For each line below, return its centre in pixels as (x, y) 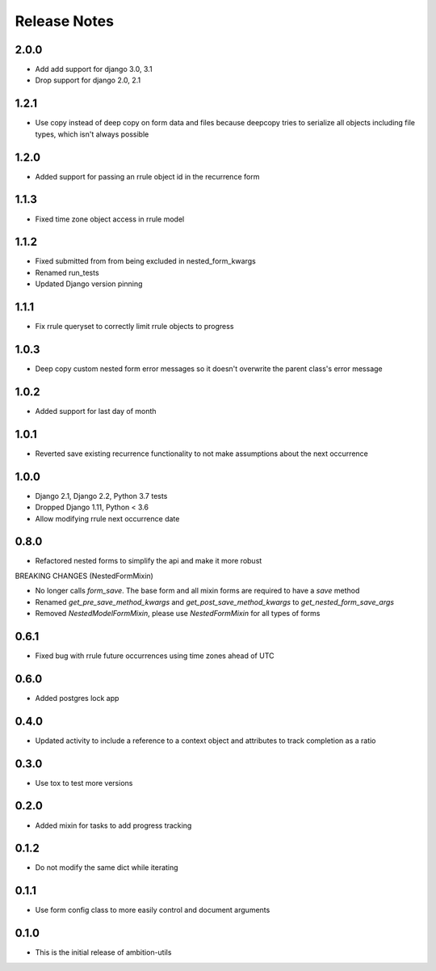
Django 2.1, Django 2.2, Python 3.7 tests (101, 496)
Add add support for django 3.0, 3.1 (94, 70)
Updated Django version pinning (89, 284)
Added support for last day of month (96, 411)
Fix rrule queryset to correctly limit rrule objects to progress (134, 327)
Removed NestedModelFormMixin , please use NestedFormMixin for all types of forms (178, 614)
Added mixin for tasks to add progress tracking (113, 825)
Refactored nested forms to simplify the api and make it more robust (149, 561)
